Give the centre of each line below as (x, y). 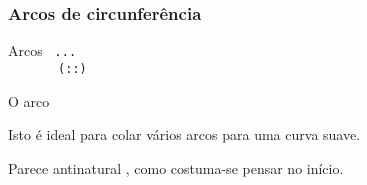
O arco (29, 100)
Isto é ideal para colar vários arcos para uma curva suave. (184, 134)
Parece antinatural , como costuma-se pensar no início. (176, 167)
